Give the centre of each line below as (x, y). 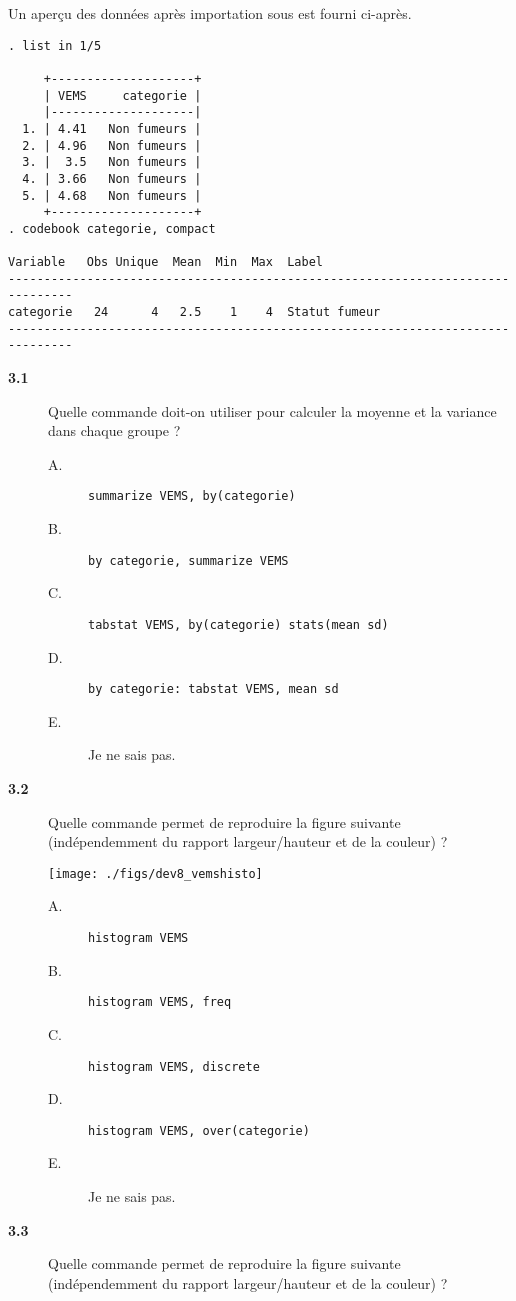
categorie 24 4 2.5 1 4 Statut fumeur (194, 312)
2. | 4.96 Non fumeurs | (112, 145)
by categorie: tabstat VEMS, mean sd (213, 689)
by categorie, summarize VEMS (188, 560)
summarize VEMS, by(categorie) (192, 496)
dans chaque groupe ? (114, 430)
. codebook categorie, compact (112, 228)
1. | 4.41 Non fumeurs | (112, 128)
